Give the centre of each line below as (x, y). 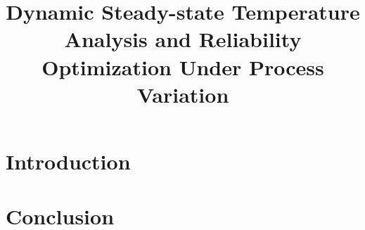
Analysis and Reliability (183, 39)
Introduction (68, 161)
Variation (183, 94)
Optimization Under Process (183, 66)
